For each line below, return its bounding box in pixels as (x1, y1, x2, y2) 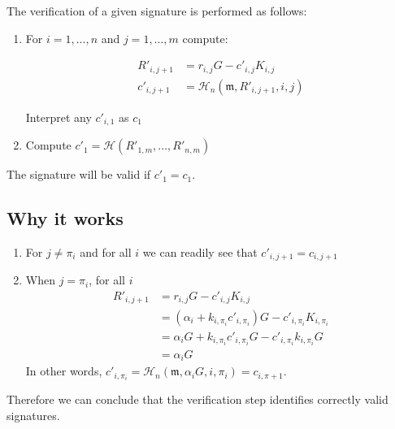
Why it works (7, 206, 124, 231)
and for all (80, 243, 132, 260)
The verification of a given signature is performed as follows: (7, 2, 307, 19)
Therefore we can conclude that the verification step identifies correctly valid (7, 391, 388, 408)
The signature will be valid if (7, 166, 151, 183)
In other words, (25, 362, 102, 379)
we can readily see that (142, 243, 258, 260)
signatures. (7, 406, 60, 423)
